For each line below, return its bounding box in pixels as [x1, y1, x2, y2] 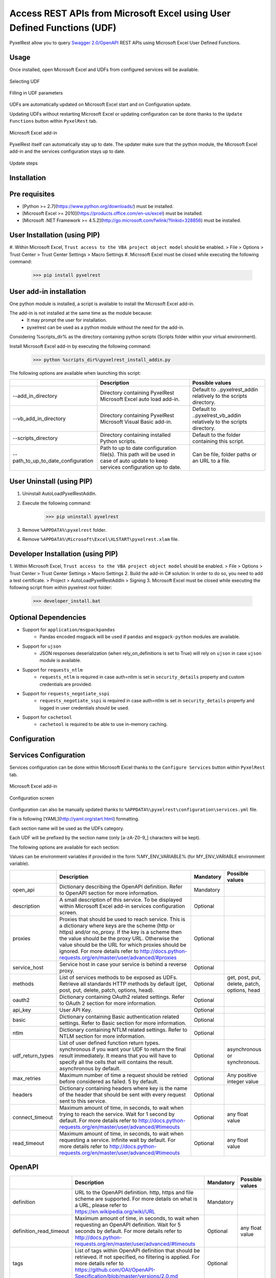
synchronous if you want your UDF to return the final [59, 1045, 186, 1053]
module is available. [39, 657, 81, 664]
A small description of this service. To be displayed [59, 896, 182, 903]
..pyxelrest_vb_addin [192, 412, 241, 419]
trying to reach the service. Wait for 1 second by [59, 1110, 175, 1117]
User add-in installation [9, 287, 86, 296]
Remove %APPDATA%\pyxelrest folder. [22, 527, 107, 533]
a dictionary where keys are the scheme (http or [59, 922, 175, 929]
